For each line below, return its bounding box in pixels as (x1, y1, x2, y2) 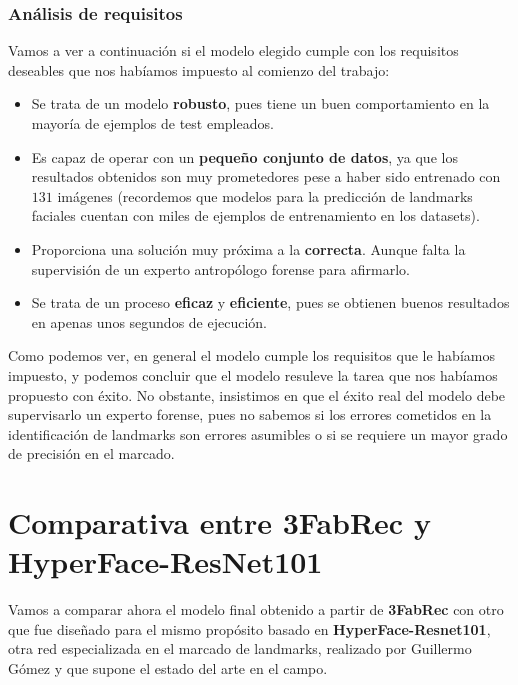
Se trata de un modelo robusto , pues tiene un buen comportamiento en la (31, 93, 490, 114)
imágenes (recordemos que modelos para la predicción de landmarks (57, 185, 473, 206)
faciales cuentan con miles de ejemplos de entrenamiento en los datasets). (31, 205, 480, 226)
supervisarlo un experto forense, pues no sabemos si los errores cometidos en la (8, 404, 492, 425)
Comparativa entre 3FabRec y (8, 502, 431, 543)
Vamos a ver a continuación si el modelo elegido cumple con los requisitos (8, 40, 459, 61)
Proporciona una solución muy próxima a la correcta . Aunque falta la (31, 238, 466, 259)
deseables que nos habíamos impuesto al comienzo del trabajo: (8, 59, 390, 80)
